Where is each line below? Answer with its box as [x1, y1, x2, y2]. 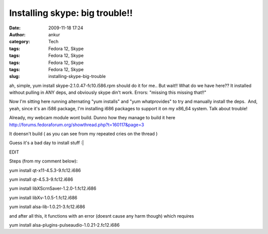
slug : [9, 74, 20, 79]
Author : [9, 31, 26, 37]
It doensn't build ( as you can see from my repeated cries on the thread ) [9, 131, 158, 137]
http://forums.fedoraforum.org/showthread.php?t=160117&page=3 [9, 122, 144, 128]
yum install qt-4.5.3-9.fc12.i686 [9, 176, 73, 182]
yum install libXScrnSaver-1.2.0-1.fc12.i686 [9, 185, 97, 191]
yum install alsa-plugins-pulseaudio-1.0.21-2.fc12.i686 [9, 222, 120, 228]
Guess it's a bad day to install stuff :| [9, 140, 84, 146]
